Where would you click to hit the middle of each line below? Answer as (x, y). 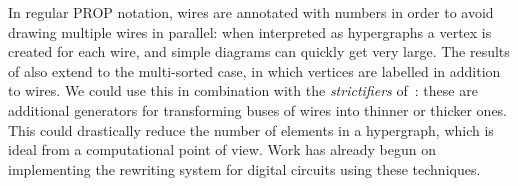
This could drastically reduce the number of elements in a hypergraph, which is (251, 129)
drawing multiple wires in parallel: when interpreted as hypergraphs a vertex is (250, 31)
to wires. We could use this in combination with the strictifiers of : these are (243, 90)
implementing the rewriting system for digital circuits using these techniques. (244, 168)
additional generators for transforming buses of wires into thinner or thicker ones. (258, 109)
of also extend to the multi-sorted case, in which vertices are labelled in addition (254, 70)
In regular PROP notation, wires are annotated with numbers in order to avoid (251, 12)
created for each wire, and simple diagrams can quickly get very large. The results (259, 51)
